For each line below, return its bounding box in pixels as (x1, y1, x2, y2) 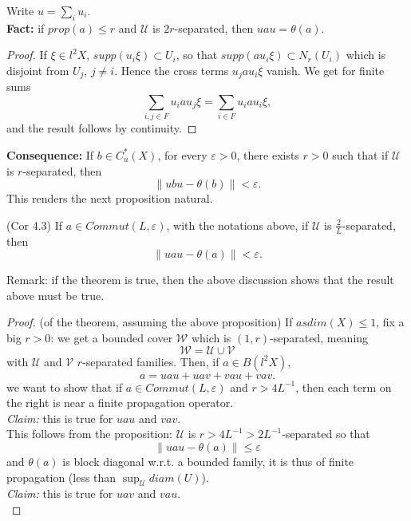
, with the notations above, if (166, 216, 309, 233)
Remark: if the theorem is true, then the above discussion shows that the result (6, 271, 394, 288)
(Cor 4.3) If (6, 216, 63, 233)
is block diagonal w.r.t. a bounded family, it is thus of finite (62, 452, 354, 469)
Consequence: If (6, 146, 94, 163)
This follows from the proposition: (6, 425, 172, 442)
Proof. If (6, 46, 47, 63)
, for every (157, 146, 207, 163)
